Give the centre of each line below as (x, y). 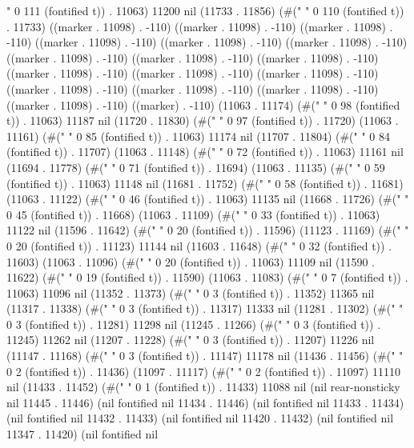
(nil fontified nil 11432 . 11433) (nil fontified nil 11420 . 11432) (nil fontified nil (200, 418)
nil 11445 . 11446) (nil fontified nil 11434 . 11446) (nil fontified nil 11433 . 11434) (205, 402)
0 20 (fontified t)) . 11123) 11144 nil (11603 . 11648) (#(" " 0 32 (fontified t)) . (199, 245)
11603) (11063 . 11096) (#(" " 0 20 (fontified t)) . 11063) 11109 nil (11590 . (191, 261)
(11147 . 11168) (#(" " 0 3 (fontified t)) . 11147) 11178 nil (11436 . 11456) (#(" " (205, 356)
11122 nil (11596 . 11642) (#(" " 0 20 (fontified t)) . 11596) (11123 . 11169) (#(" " (208, 230)
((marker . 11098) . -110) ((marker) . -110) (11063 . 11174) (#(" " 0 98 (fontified (203, 104)
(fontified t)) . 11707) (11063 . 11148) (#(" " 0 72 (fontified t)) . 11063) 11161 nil (205, 152)
